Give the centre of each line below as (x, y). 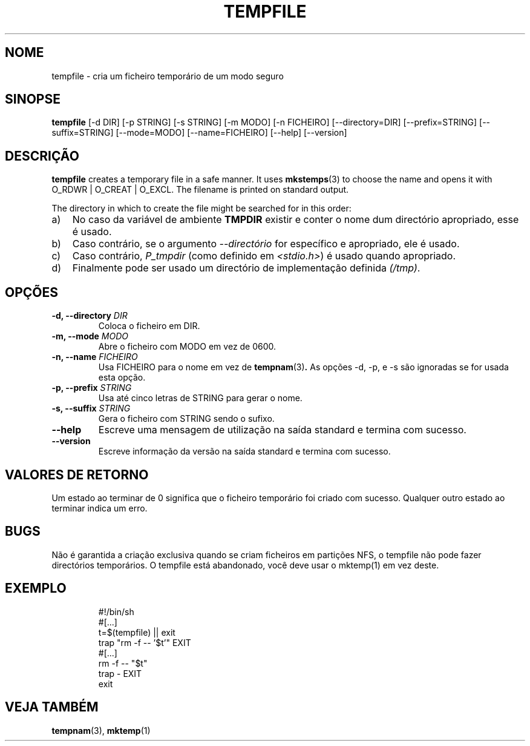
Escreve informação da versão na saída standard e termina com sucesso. (244, 451)
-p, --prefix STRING (92, 388)
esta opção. (122, 378)
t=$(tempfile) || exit (137, 632)
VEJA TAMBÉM (52, 707)
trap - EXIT (120, 673)
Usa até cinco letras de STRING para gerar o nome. (200, 398)
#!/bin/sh (116, 611)
